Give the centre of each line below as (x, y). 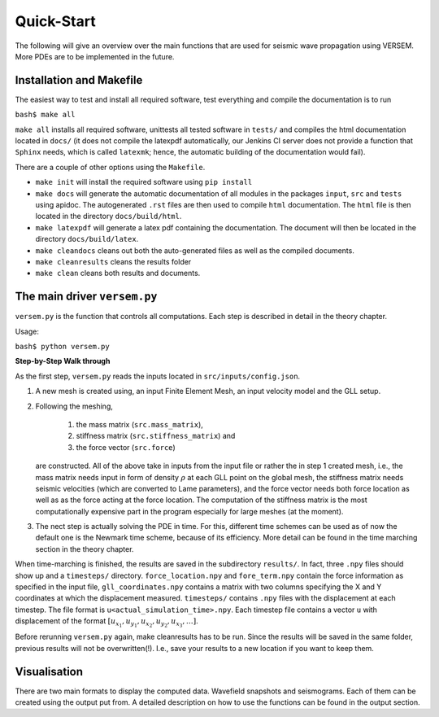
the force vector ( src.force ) (126, 447)
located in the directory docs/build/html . (109, 216)
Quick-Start (56, 21)
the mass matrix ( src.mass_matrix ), (139, 424)
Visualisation (49, 671)
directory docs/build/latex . (87, 239)
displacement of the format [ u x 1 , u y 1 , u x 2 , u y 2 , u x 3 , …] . (106, 623)
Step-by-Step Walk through (63, 361)
